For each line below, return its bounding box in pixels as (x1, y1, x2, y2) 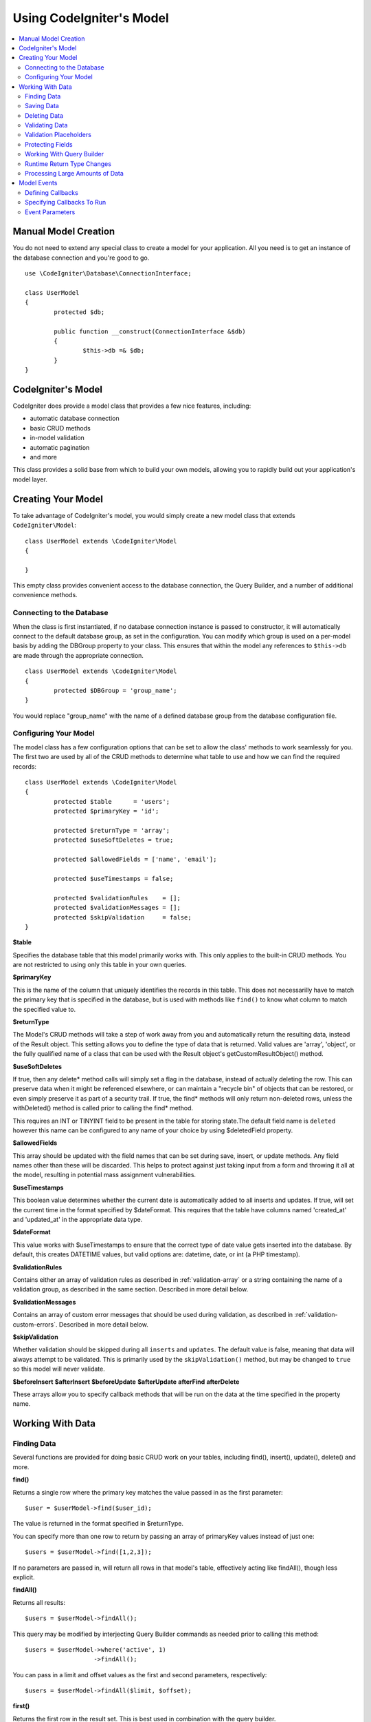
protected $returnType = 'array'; (54, 827, 170, 834)
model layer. (12, 475, 47, 484)
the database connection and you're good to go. (12, 253, 150, 262)
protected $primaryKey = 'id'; (54, 807, 159, 816)
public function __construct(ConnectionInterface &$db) (54, 327, 247, 335)
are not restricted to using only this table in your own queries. (12, 961, 187, 969)
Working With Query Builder (25, 150, 104, 158)
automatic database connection (30, 414, 120, 423)
